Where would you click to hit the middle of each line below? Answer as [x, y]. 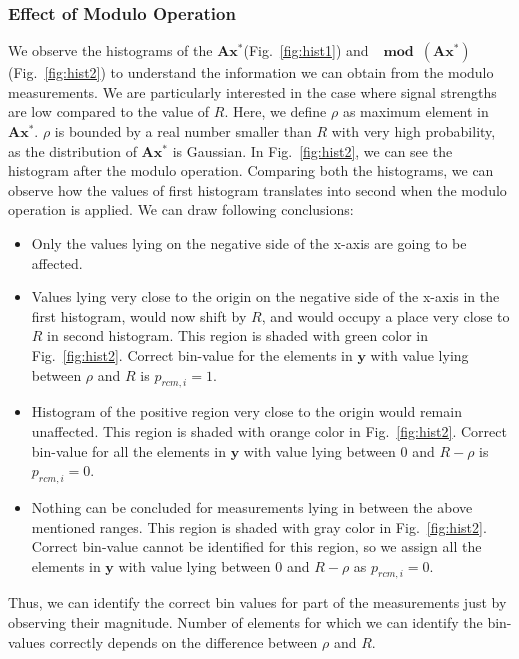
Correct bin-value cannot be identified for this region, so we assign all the [256, 546]
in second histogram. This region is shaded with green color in [237, 335]
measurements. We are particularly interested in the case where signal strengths [252, 91]
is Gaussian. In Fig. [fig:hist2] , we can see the [312, 150]
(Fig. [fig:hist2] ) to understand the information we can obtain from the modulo [251, 72]
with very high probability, [413, 131]
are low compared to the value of [109, 111]
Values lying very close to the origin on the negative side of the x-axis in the [265, 296]
